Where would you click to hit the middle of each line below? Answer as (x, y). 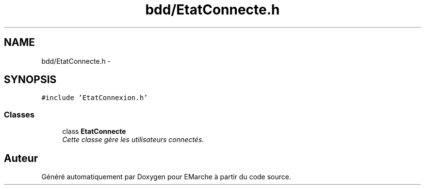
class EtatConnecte (94, 131)
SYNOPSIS (30, 80)
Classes (19, 114)
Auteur (21, 158)
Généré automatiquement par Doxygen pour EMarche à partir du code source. (166, 177)
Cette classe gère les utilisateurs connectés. (133, 140)
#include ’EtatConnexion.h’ (95, 98)
